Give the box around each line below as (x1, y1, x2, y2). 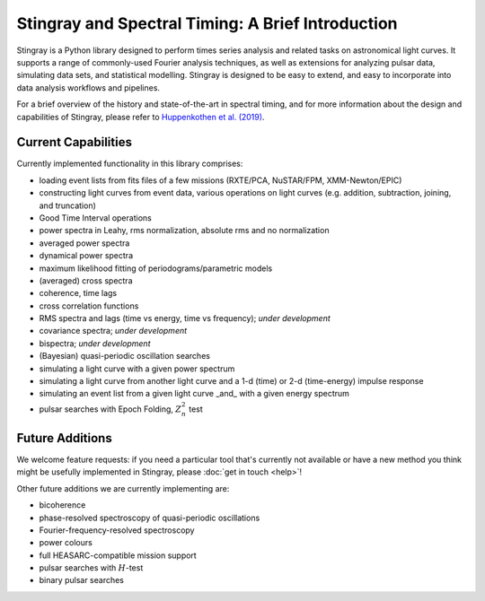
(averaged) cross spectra (39, 274, 133, 286)
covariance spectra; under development (39, 326, 188, 336)
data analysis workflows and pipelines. (16, 82, 161, 93)
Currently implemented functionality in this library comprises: (16, 158, 243, 170)
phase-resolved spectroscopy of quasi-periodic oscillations (39, 512, 260, 523)
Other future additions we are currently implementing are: (16, 483, 230, 493)
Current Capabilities (16, 135, 132, 150)
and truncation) (39, 200, 96, 211)
